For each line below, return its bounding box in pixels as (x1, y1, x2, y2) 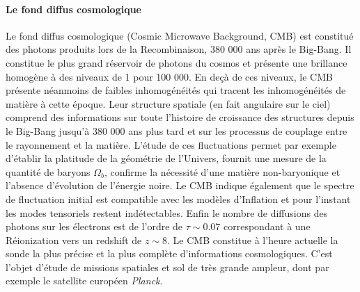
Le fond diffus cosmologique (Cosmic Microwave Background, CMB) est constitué (6, 28, 354, 42)
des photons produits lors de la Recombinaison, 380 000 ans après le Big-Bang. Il (6, 42, 352, 56)
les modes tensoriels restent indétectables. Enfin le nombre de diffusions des (6, 205, 328, 220)
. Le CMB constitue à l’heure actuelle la (167, 232, 338, 247)
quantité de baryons (6, 164, 91, 179)
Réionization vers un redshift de (6, 232, 142, 247)
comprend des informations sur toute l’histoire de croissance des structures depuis (6, 110, 354, 124)
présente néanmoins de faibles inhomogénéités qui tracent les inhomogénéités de (6, 83, 346, 97)
